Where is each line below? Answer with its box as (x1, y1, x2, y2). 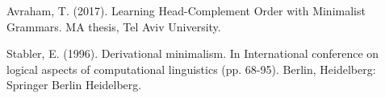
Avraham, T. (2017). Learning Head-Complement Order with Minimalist (6, 2, 366, 18)
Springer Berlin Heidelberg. (6, 76, 142, 93)
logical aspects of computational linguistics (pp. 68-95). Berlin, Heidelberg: (6, 60, 376, 77)
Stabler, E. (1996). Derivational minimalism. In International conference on (6, 45, 379, 62)
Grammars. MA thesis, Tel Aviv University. (6, 18, 221, 35)
